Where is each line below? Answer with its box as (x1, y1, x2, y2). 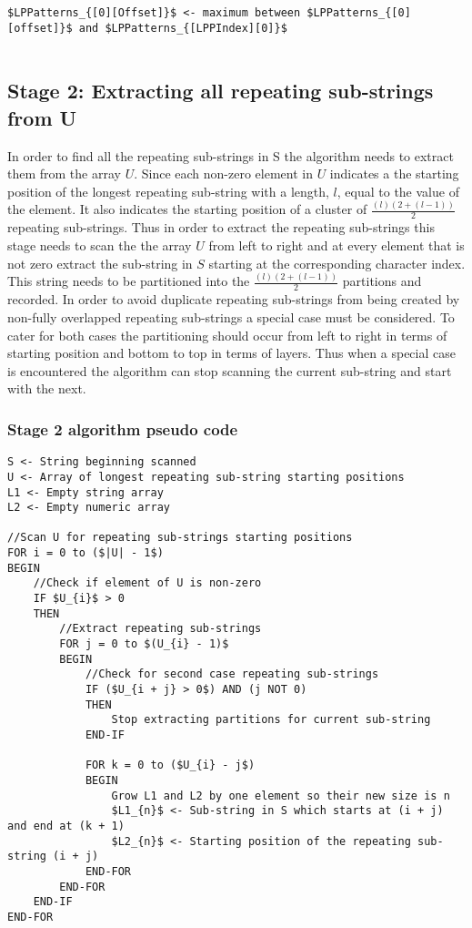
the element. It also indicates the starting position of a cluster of (7, 199, 367, 219)
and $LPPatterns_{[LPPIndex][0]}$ (78, 21, 287, 35)
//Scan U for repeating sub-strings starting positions (7, 531, 353, 545)
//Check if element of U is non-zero (33, 576, 262, 590)
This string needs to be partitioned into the (7, 271, 250, 291)
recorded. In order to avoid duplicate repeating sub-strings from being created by (7, 290, 460, 309)
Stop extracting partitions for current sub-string (111, 713, 431, 727)
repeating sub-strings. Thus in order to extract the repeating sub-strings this (7, 218, 435, 237)
